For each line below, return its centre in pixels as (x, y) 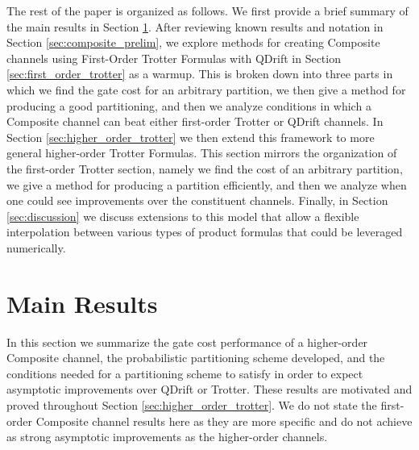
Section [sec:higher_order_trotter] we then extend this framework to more (191, 137)
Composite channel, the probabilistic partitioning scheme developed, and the (196, 358)
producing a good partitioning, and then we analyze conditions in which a (189, 105)
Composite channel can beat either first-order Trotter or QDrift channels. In (195, 121)
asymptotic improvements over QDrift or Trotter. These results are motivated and (209, 389)
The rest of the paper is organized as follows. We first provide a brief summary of (207, 10)
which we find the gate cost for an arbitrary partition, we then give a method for (206, 89)
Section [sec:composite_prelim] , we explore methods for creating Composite (193, 42)
